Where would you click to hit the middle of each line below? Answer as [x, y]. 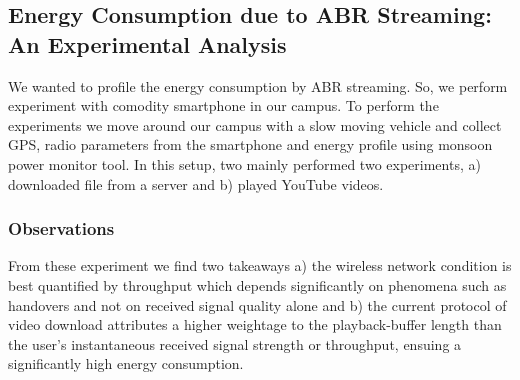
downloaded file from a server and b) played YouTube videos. [196, 183]
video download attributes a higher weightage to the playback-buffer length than [255, 324]
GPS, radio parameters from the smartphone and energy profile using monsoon [250, 144]
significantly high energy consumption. [126, 363]
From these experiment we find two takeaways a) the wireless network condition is [260, 265]
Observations [61, 228]
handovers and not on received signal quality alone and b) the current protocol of [257, 304]
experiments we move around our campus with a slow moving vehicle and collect [255, 124]
